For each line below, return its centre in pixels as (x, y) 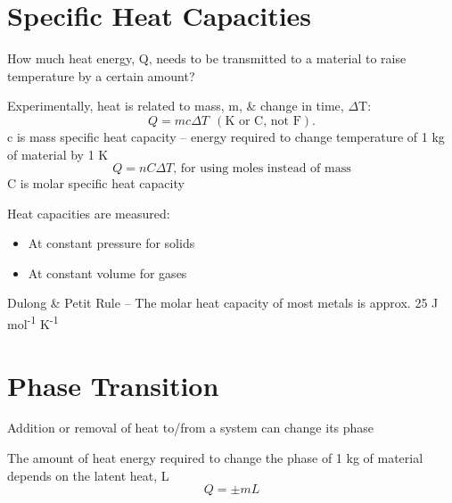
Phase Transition (113, 385)
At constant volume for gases (107, 272)
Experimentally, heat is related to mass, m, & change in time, (176, 106)
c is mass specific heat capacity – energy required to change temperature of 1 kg (226, 136)
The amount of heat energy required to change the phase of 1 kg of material (215, 458)
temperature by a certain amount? (101, 75)
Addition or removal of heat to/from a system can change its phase (191, 428)
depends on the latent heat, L (88, 475)
